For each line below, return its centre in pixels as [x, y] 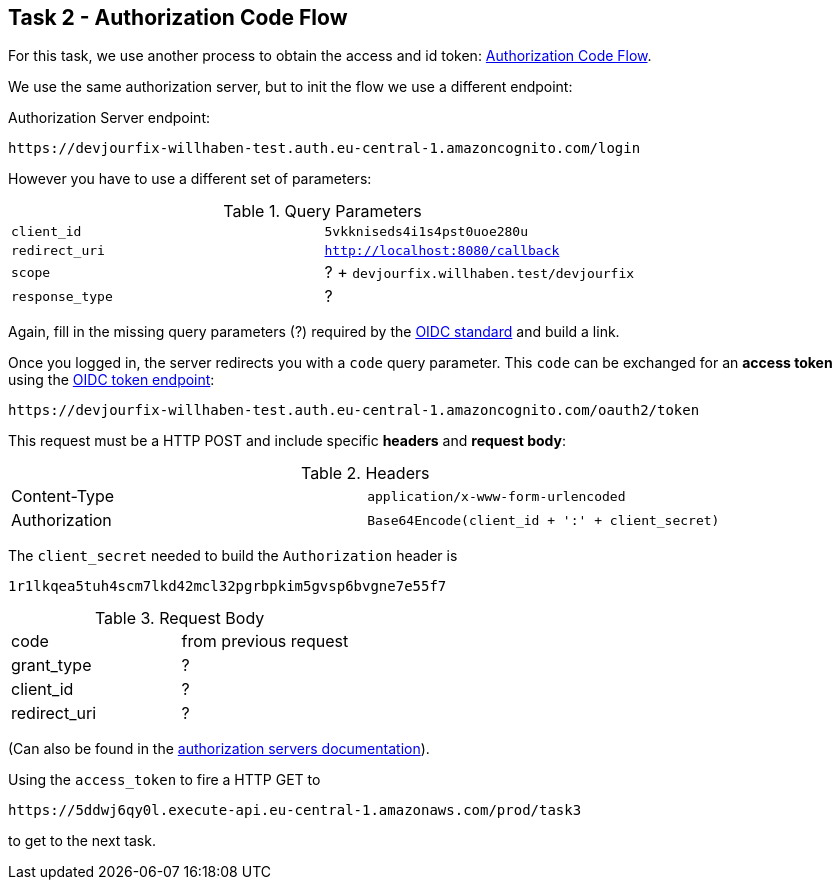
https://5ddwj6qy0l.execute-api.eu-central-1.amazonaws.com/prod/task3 [295, 810]
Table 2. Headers [365, 473]
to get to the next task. [82, 841]
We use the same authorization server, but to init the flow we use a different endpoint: [290, 87]
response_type [62, 296]
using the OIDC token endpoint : [111, 380]
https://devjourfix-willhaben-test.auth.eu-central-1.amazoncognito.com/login [324, 148]
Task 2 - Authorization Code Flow [178, 17]
